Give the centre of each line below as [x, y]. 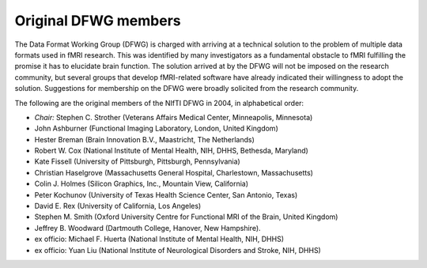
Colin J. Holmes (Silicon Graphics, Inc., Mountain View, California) [142, 184]
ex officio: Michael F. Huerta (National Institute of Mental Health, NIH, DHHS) [159, 239]
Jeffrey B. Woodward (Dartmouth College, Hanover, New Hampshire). [147, 228]
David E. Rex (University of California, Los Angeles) [118, 206]
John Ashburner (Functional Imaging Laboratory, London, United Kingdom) [156, 128]
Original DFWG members [98, 21]
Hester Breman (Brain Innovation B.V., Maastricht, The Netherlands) [144, 139]
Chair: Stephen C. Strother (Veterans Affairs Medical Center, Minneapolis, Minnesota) [174, 117]
